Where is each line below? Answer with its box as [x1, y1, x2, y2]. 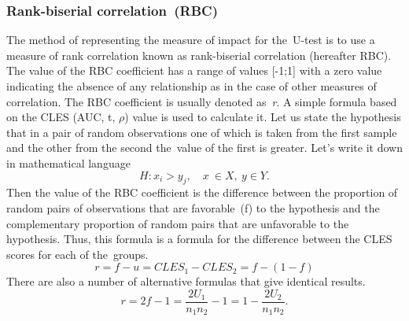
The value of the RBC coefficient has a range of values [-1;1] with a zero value [6, 62, 382, 79]
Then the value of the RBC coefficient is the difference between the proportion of [6, 184, 398, 201]
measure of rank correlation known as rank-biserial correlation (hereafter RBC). [6, 46, 392, 63]
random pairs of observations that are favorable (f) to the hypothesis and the [6, 199, 380, 216]
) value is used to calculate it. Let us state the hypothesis [124, 109, 401, 125]
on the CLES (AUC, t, [6, 109, 116, 125]
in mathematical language [6, 154, 131, 171]
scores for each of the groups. [6, 245, 149, 262]
